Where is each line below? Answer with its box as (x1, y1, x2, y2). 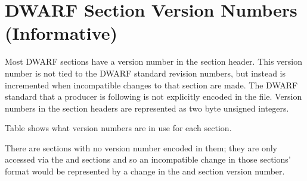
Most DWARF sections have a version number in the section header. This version (5, 55, 303, 68)
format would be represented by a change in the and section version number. (5, 165, 285, 177)
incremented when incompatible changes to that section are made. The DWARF (5, 78, 298, 91)
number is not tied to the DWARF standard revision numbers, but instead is (5, 66, 286, 79)
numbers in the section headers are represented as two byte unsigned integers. (5, 101, 289, 114)
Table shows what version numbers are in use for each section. (5, 122, 232, 134)
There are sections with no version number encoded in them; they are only (5, 141, 277, 154)
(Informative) (5, 21, 118, 45)
